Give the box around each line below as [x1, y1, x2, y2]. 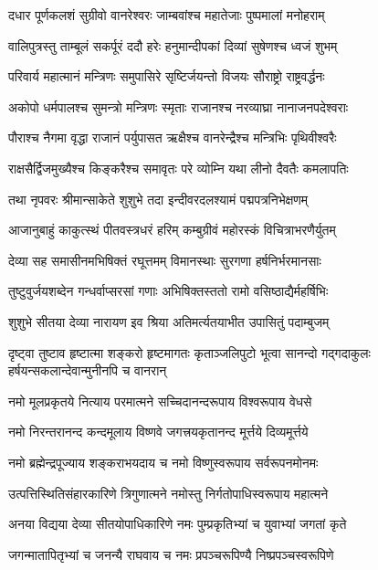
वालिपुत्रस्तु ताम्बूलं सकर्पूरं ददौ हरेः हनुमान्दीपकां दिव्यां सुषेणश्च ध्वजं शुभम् [8, 36, 338, 55]
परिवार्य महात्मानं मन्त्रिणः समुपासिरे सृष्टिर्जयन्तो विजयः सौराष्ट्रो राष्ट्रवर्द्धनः [8, 67, 325, 86]
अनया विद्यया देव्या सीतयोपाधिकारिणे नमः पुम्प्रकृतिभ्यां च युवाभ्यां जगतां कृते [8, 514, 347, 533]
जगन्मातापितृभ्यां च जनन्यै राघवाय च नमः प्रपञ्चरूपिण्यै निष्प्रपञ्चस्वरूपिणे [8, 544, 334, 564]
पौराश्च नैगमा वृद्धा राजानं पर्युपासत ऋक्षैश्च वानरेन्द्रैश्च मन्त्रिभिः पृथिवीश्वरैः [8, 128, 337, 147]
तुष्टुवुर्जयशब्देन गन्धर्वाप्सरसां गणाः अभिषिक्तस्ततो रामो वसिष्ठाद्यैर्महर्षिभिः [8, 281, 329, 301]
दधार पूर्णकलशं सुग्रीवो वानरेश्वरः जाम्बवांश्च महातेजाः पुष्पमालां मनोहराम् [8, 5, 325, 24]
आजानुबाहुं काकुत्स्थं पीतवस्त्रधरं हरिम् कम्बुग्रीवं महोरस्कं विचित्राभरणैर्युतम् [8, 220, 336, 239]
